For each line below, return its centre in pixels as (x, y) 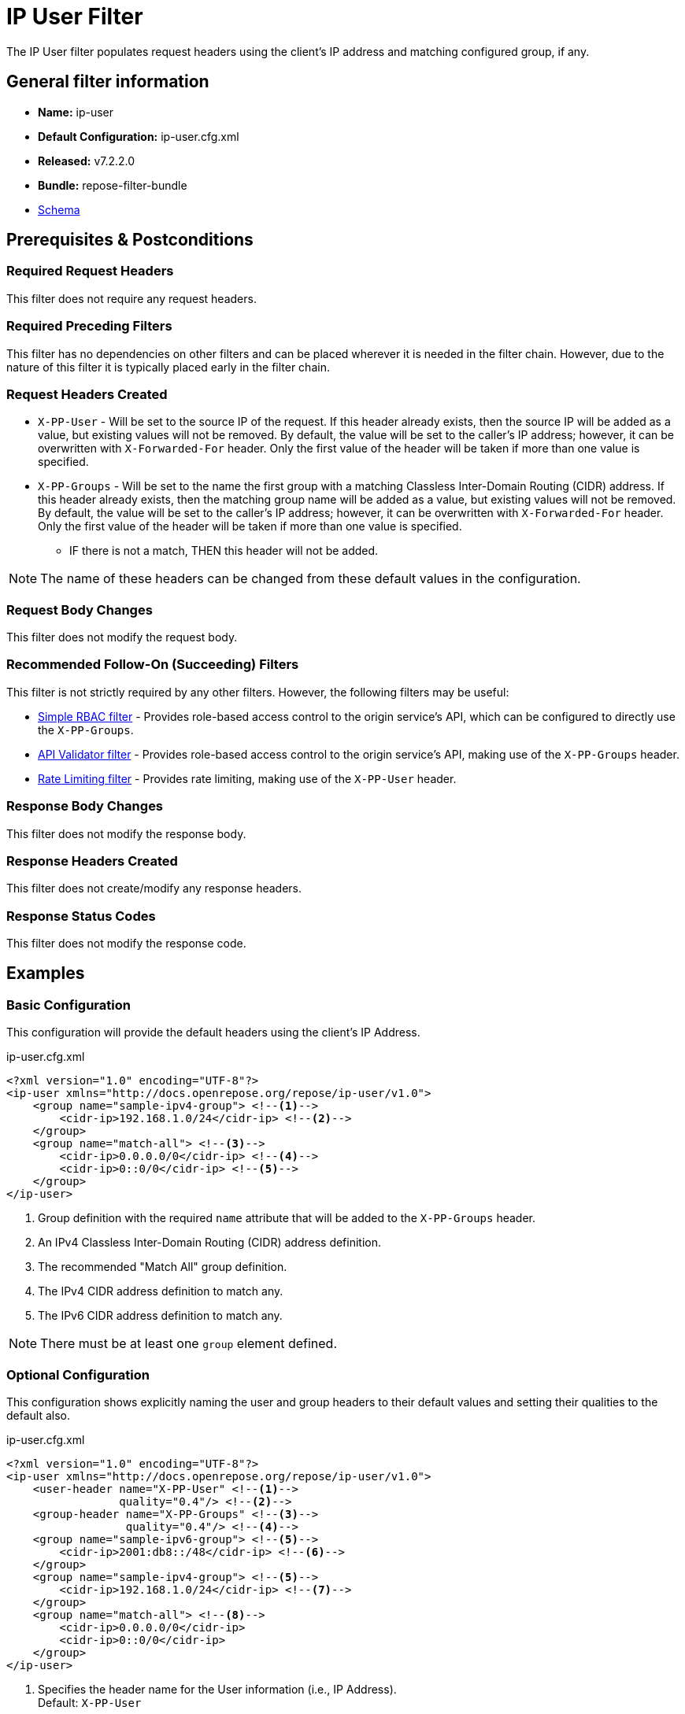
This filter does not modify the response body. (126, 833)
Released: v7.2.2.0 (87, 161)
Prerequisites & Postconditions (130, 240)
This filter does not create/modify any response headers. (154, 888)
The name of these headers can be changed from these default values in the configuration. (311, 579)
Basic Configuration (68, 1005)
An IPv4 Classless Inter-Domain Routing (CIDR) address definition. (210, 1243)
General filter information (108, 82)
